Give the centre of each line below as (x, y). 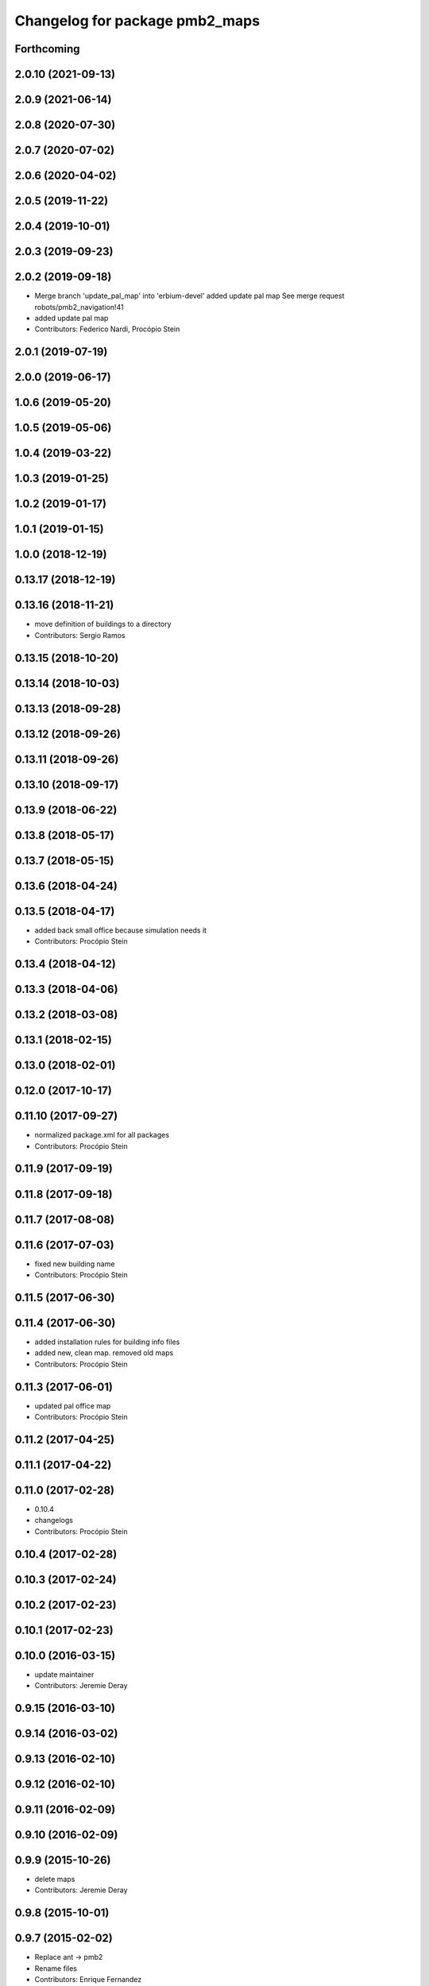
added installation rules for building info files (107, 1342)
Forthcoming (47, 49)
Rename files (56, 1968)
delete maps (55, 1880)
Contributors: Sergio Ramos (80, 635)
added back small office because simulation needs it (120, 930)
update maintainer (64, 1674)
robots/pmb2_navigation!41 (79, 307)
